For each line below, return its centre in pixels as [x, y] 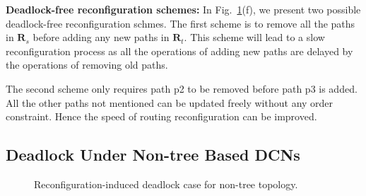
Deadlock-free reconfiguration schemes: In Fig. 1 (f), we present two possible [183, 9]
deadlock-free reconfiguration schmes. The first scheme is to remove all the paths [181, 23]
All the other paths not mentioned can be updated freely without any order [170, 102]
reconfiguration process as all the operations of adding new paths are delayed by [179, 51]
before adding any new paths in [101, 37]
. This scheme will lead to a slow [254, 37]
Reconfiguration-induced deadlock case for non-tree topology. [166, 184]
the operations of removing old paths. [87, 65]
